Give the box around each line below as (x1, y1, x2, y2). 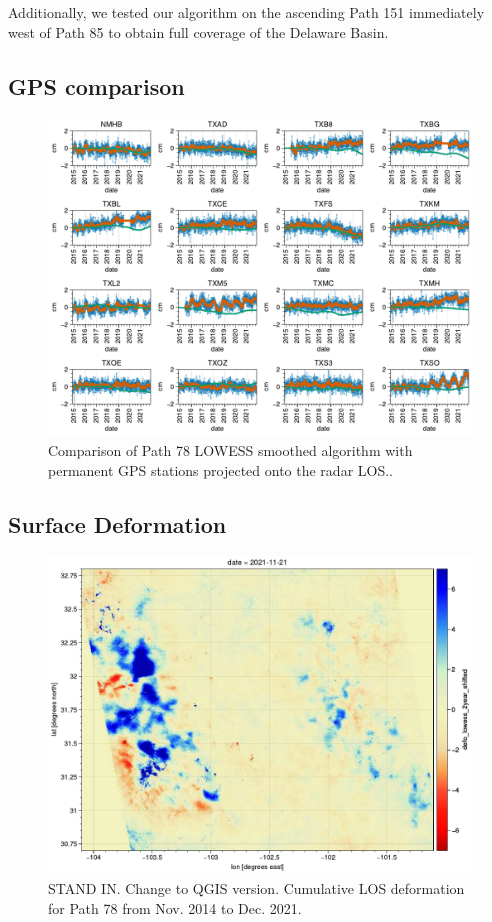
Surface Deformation (8, 508, 227, 539)
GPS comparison (8, 70, 185, 101)
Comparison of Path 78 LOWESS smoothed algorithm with (48, 439, 413, 460)
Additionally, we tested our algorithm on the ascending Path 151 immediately (8, 2, 485, 22)
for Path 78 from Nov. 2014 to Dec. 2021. (48, 897, 302, 918)
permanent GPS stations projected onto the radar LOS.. (48, 459, 394, 480)
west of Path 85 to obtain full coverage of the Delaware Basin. (8, 21, 389, 42)
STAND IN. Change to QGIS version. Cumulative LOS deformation (48, 877, 465, 898)
